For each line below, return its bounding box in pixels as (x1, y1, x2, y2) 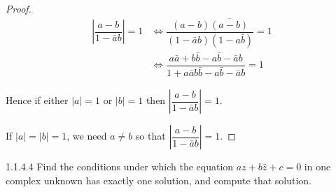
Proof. (6, 1, 31, 15)
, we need (66, 128, 107, 143)
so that (135, 128, 166, 143)
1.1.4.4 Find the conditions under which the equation (6, 159, 234, 174)
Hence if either (6, 93, 69, 108)
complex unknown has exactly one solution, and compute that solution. (6, 172, 311, 187)
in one (304, 159, 331, 174)
